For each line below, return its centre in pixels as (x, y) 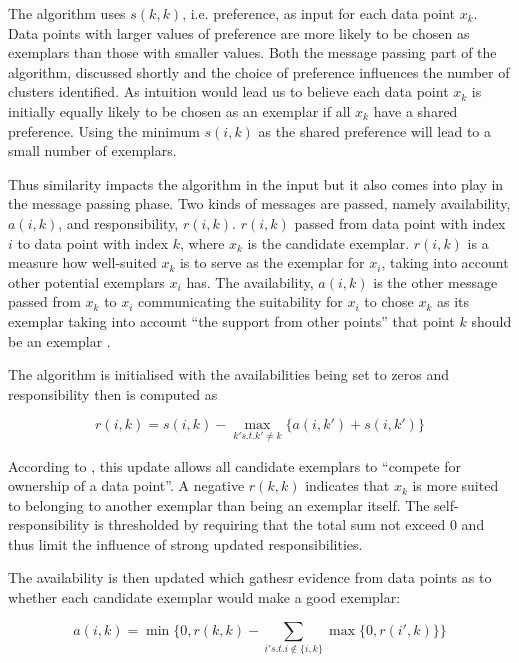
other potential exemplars (86, 281)
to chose (389, 301)
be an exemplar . (59, 340)
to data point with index (93, 242)
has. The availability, (250, 281)
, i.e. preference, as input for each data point (318, 13)
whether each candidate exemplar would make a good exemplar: (204, 597)
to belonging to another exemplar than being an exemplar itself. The (219, 504)
